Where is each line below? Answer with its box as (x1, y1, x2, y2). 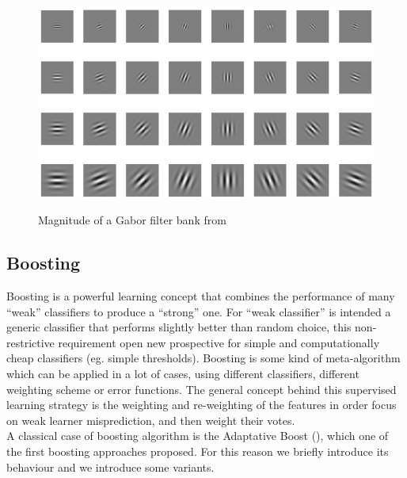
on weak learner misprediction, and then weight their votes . (6, 411, 295, 428)
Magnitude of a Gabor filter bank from (38, 212, 226, 228)
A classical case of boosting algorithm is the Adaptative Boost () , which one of (6, 427, 389, 444)
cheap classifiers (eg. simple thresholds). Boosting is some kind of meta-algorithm (6, 350, 401, 366)
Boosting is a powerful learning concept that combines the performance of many (6, 288, 395, 304)
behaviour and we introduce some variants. (6, 458, 215, 475)
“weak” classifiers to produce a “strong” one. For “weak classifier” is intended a (6, 303, 391, 319)
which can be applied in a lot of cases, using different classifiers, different (6, 365, 359, 382)
